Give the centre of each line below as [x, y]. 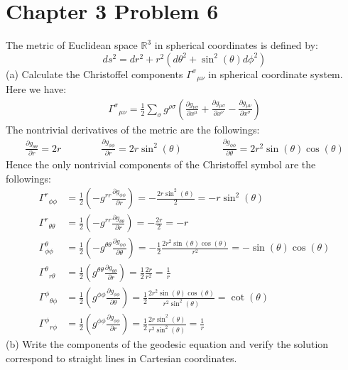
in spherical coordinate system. [276, 74]
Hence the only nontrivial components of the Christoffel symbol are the [161, 164]
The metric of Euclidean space [72, 45]
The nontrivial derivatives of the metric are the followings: [133, 129]
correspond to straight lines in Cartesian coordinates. [121, 358]
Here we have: [36, 89]
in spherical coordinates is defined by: [236, 45]
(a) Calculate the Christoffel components [94, 74]
